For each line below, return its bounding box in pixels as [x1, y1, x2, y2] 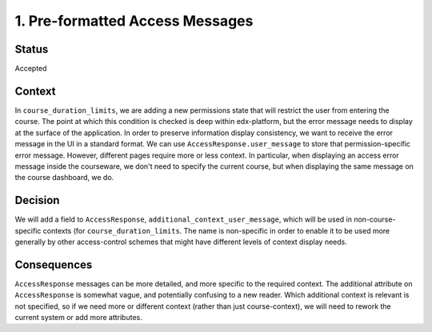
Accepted [14, 64, 47, 74]
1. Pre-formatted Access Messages [14, 12, 254, 30]
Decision [14, 194, 60, 207]
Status [14, 42, 49, 56]
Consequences [14, 258, 93, 271]
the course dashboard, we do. [14, 173, 114, 182]
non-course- [353, 214, 396, 224]
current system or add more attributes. [14, 313, 143, 322]
